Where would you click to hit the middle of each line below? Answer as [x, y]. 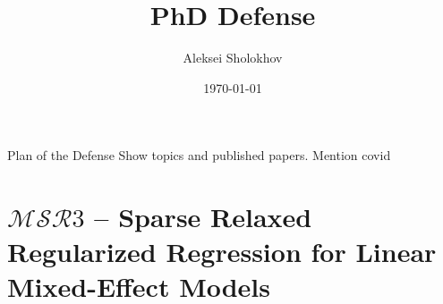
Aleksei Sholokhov [233, 58]
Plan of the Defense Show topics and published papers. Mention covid [199, 155]
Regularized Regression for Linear [222, 252]
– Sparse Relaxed [203, 217]
